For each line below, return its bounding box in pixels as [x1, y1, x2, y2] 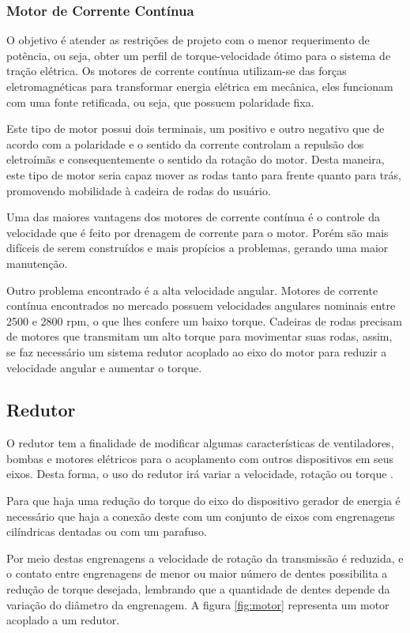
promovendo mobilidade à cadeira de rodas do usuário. [6, 182, 271, 198]
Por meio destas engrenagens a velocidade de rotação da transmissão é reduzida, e [6, 549, 404, 566]
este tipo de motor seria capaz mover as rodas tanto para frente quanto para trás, [6, 166, 401, 183]
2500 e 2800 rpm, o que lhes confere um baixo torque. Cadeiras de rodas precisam [6, 312, 403, 329]
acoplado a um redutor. [6, 612, 120, 628]
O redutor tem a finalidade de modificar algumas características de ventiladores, [6, 435, 394, 451]
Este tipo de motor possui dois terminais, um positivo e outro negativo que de [6, 120, 385, 137]
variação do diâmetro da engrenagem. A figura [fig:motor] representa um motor [6, 596, 389, 612]
